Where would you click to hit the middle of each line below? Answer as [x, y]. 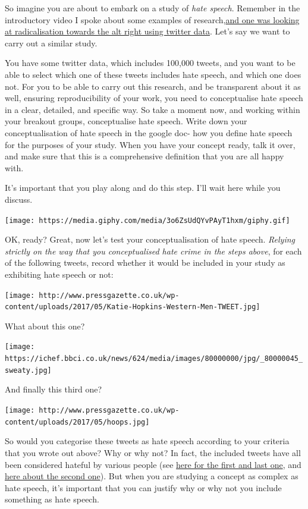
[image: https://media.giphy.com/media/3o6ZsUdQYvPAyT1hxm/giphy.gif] [147, 220]
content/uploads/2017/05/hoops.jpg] [77, 422]
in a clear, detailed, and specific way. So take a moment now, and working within [153, 109]
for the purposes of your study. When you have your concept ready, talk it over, [150, 144]
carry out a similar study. [51, 43]
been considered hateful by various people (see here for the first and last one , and [153, 464]
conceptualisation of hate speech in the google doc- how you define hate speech [149, 132]
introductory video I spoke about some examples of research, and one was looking [152, 19]
